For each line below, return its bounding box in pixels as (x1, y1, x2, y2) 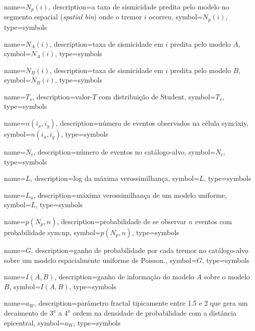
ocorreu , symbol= (149, 11, 203, 22)
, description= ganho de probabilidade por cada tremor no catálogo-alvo (31, 245, 249, 255)
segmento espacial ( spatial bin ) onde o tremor (4, 11, 142, 22)
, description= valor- (32, 91, 93, 101)
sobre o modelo (204, 271, 250, 282)
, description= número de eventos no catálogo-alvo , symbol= (33, 147, 216, 157)
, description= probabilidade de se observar (57, 216, 187, 227)
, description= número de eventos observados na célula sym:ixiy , (56, 118, 249, 128)
